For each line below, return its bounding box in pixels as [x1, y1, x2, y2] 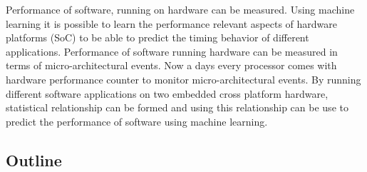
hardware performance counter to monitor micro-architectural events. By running [6, 71, 361, 86]
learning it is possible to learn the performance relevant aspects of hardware [6, 16, 337, 31]
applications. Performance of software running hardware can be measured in [6, 44, 338, 59]
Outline [6, 148, 62, 171]
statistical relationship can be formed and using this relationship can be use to [6, 100, 348, 115]
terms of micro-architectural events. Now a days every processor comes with [6, 58, 337, 73]
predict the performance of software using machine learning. [6, 113, 268, 128]
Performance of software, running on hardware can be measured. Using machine [6, 2, 355, 16]
